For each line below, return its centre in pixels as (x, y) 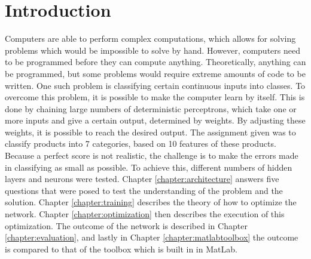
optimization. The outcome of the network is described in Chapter (126, 225)
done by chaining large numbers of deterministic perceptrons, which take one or (151, 108)
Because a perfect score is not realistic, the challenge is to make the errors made (152, 155)
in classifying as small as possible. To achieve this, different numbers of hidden (149, 167)
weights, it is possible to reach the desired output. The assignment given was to (150, 132)
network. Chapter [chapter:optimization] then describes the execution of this (145, 214)
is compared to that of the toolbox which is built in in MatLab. (121, 249)
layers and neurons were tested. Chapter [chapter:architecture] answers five (142, 179)
